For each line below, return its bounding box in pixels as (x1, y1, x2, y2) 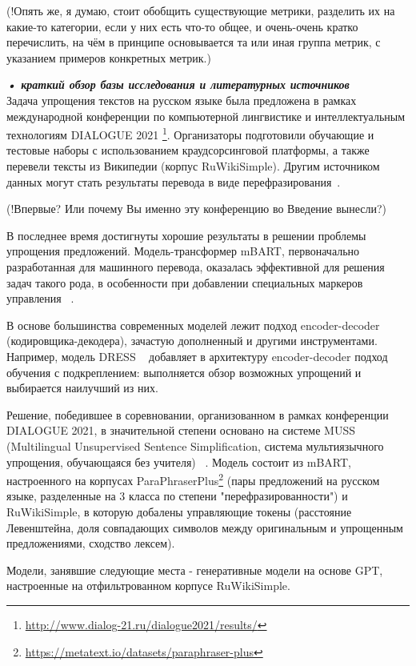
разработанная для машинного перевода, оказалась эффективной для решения (6, 258, 385, 275)
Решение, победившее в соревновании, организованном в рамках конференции (6, 406, 389, 423)
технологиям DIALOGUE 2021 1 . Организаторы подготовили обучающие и (6, 124, 374, 142)
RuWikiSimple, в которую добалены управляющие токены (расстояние (6, 503, 352, 520)
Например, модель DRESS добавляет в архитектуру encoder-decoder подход (6, 347, 388, 364)
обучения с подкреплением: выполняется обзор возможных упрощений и (6, 363, 362, 380)
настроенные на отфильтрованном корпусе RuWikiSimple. (6, 577, 290, 594)
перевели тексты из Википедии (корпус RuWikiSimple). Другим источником (6, 158, 380, 174)
